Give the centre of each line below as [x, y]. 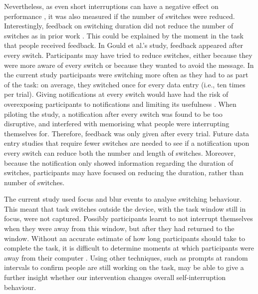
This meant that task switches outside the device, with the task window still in [125, 208]
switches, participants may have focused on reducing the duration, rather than [124, 172]
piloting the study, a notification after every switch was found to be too [113, 114]
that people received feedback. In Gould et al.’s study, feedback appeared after [124, 45]
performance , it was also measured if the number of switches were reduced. [120, 16]
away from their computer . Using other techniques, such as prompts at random [126, 257]
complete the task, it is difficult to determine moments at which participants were [129, 248]
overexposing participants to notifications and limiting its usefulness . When [120, 104]
